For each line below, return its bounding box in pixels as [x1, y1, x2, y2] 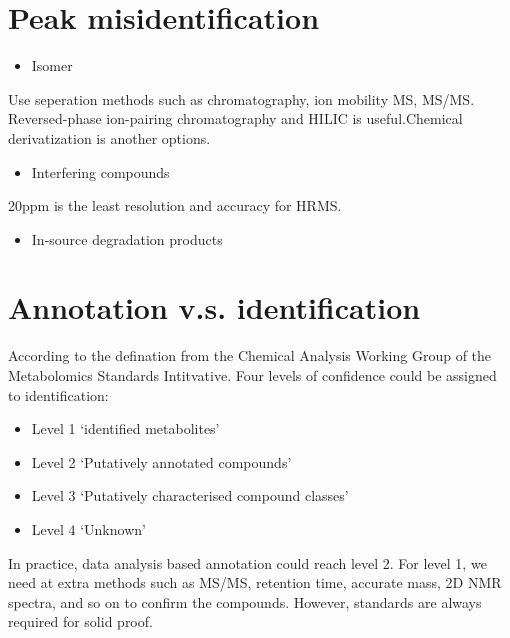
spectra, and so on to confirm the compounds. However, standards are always [8, 591, 482, 612]
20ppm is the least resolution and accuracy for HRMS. [8, 195, 342, 216]
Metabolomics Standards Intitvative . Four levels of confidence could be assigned [8, 365, 497, 385]
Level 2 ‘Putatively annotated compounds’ [31, 451, 292, 472]
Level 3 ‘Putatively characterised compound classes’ [31, 485, 349, 506]
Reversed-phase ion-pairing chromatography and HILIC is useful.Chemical [8, 108, 463, 129]
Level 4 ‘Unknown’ [31, 518, 146, 539]
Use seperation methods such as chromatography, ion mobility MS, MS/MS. [8, 88, 475, 109]
